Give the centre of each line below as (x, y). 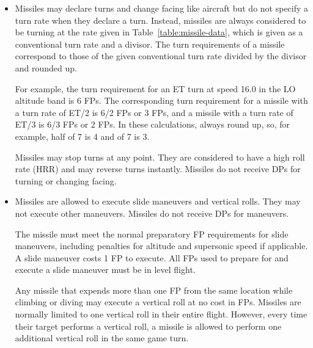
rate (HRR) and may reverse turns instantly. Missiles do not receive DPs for (158, 169)
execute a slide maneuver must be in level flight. (105, 270)
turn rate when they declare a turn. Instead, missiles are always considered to (160, 20)
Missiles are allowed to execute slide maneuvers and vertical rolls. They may (158, 201)
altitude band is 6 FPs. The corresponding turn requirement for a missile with (161, 100)
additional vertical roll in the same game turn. (102, 338)
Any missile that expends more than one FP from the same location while (154, 290)
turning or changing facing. (66, 180)
